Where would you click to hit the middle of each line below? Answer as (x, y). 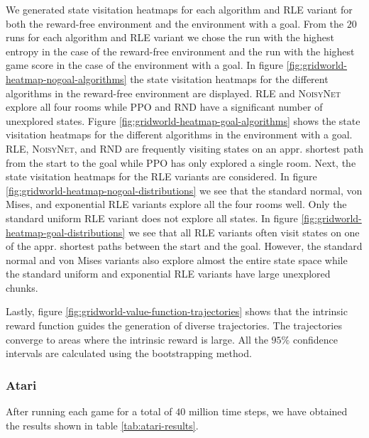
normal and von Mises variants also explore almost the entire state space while (177, 259)
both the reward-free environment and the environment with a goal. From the (175, 23)
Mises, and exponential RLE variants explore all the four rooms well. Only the (176, 204)
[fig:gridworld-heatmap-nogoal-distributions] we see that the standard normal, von (184, 190)
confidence (315, 339)
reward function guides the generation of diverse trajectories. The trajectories (174, 325)
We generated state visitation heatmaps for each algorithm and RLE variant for (179, 9)
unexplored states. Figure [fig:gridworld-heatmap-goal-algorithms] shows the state (183, 120)
